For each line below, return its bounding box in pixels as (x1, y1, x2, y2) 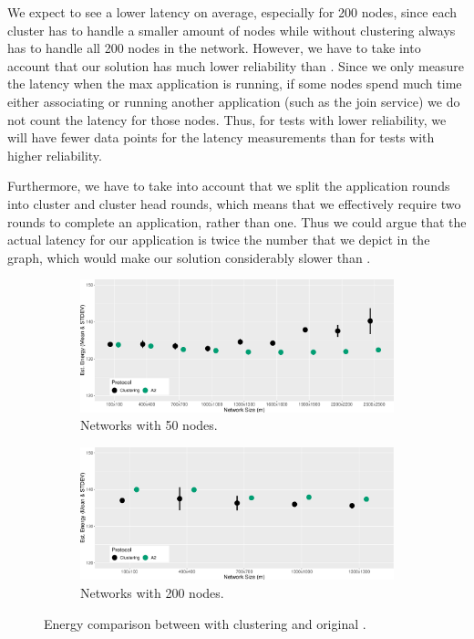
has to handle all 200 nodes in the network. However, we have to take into (7, 38, 421, 58)
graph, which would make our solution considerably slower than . (7, 247, 371, 267)
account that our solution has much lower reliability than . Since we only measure (7, 56, 464, 75)
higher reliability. (7, 145, 102, 164)
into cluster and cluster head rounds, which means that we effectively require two (7, 194, 461, 213)
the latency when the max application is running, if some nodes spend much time (7, 74, 462, 93)
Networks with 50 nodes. (80, 415, 218, 435)
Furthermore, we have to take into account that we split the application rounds (7, 176, 450, 195)
